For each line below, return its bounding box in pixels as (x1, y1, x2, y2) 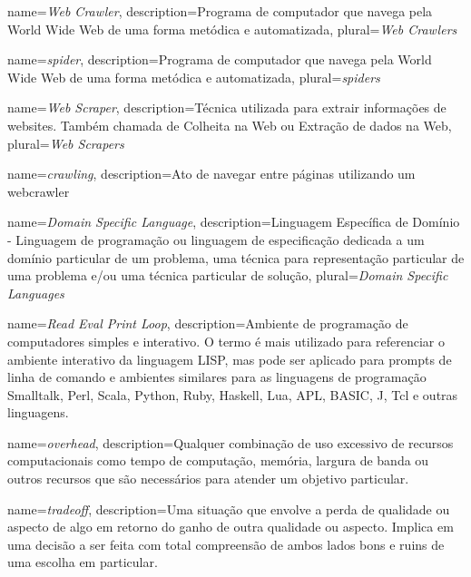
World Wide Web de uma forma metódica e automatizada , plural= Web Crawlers (7, 19, 457, 38)
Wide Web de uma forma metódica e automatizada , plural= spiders (7, 67, 380, 86)
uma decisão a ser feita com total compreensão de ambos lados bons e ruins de (7, 534, 445, 553)
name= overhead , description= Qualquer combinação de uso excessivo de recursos (7, 433, 454, 452)
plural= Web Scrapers (7, 133, 124, 152)
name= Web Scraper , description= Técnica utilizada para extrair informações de (7, 98, 446, 117)
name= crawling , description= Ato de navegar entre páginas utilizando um (7, 164, 416, 183)
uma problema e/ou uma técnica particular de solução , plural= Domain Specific (7, 266, 448, 285)
